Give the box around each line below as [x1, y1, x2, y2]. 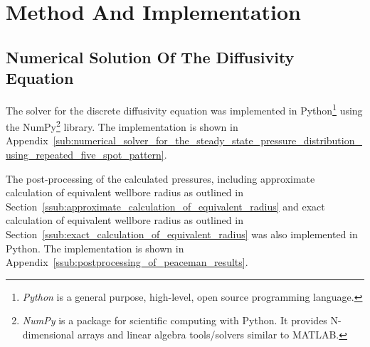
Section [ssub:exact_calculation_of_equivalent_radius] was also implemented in [6, 227, 358, 242]
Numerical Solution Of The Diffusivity [6, 46, 295, 68]
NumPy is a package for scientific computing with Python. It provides [22, 313, 327, 328]
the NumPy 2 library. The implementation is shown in [6, 117, 238, 134]
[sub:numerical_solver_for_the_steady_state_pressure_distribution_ [53, 133, 362, 148]
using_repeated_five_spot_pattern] [6, 147, 164, 162]
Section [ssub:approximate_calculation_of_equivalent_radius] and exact [6, 198, 325, 213]
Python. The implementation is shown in [6, 240, 184, 255]
